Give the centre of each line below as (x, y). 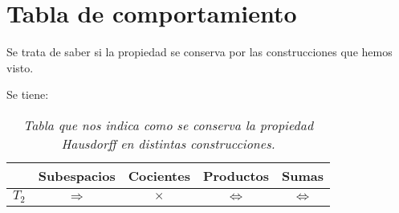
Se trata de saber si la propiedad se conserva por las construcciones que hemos (199, 52)
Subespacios (77, 175)
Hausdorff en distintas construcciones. (168, 143)
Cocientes (159, 175)
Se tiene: (28, 94)
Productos (236, 175)
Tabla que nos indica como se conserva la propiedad (168, 125)
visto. (20, 67)
